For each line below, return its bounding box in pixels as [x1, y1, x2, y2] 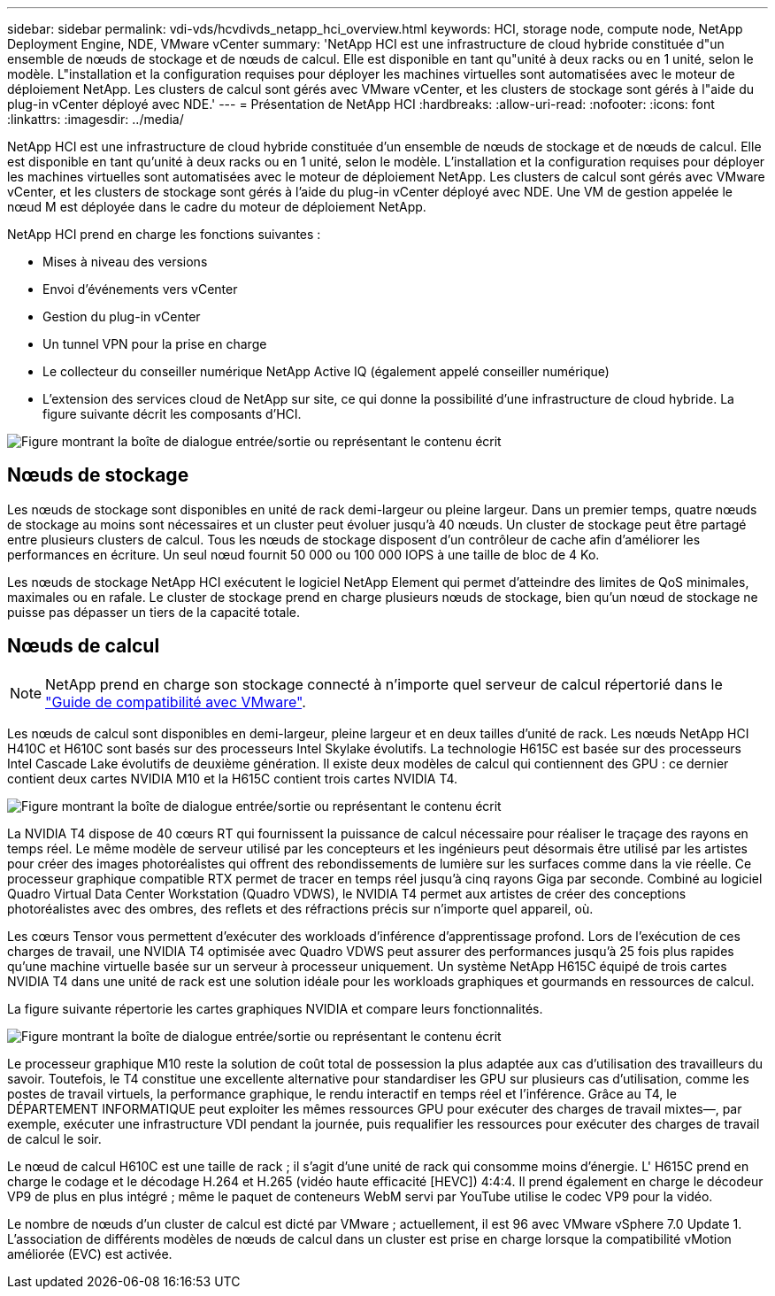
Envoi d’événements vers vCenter [42, 282, 238, 297]
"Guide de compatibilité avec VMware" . [45, 692, 306, 711]
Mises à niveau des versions [42, 254, 208, 269]
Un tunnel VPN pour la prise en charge [42, 336, 267, 351]
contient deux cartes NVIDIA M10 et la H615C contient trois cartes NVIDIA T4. [7, 770, 458, 786]
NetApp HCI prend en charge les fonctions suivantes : [7, 227, 321, 242]
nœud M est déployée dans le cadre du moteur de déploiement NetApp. [7, 199, 426, 214]
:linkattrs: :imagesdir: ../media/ [7, 112, 184, 127]
